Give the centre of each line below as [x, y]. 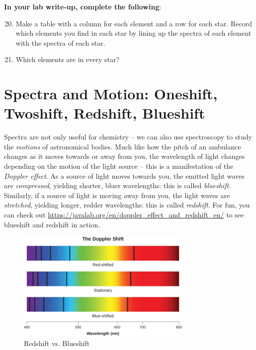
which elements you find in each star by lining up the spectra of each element [133, 33]
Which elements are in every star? [68, 59]
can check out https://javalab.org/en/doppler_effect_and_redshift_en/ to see [124, 215]
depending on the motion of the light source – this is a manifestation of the [119, 166]
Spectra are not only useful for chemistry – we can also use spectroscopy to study [128, 137]
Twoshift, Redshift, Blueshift [105, 113]
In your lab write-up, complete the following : [83, 6]
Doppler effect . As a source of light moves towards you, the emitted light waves [124, 175]
